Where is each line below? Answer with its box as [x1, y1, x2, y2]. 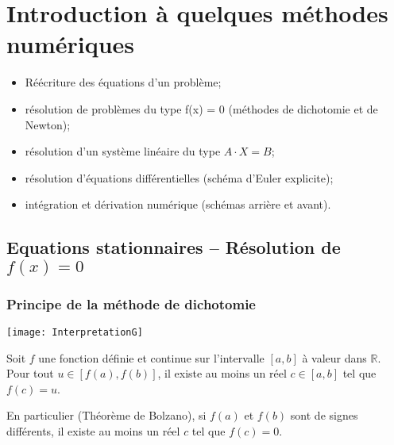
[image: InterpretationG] [6, 326, 143, 338]
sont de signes [290, 407, 358, 424]
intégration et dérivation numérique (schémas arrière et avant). [25, 196, 331, 213]
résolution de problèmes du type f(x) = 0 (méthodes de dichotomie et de [25, 100, 378, 117]
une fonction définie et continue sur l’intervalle [38, 349, 265, 366]
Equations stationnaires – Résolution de [6, 235, 341, 259]
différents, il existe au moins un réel [6, 422, 180, 439]
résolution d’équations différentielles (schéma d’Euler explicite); [25, 169, 334, 186]
